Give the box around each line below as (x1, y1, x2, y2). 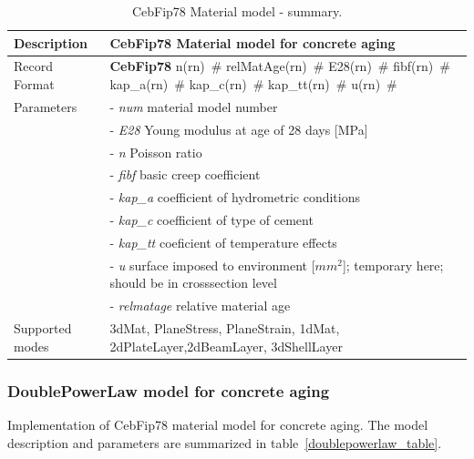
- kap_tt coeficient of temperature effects (109, 232, 337, 251)
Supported (14, 319, 72, 338)
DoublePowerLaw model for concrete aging (7, 379, 330, 402)
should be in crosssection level (109, 273, 277, 292)
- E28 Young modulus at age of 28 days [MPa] (109, 119, 368, 138)
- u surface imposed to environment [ (109, 255, 315, 274)
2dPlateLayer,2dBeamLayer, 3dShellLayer (109, 336, 343, 355)
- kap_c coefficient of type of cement (109, 210, 314, 229)
